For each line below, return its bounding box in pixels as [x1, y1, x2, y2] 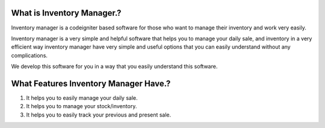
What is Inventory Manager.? [11, 8, 122, 18]
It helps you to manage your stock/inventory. [26, 103, 137, 110]
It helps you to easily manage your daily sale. [26, 94, 138, 102]
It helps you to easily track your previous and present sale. [26, 111, 172, 118]
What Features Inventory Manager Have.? [11, 78, 171, 88]
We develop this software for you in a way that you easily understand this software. [11, 63, 218, 70]
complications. [11, 52, 48, 59]
